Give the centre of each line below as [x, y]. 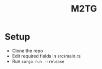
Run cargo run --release [38, 61]
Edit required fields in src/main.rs [46, 56]
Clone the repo [27, 50]
